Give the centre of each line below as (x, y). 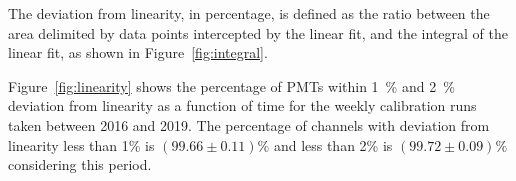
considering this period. (80, 164)
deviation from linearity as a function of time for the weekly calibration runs (242, 105)
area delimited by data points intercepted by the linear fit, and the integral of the (258, 32)
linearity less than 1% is (81, 144)
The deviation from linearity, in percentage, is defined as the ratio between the (249, 13)
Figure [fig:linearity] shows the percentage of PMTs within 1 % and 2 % (231, 85)
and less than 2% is (333, 144)
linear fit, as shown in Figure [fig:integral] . (138, 52)
